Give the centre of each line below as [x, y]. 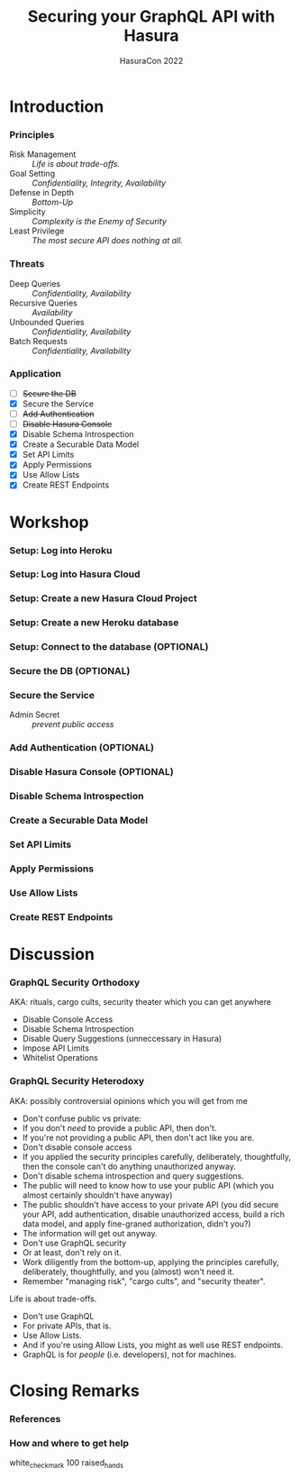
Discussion [52, 955]
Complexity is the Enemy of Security [99, 222]
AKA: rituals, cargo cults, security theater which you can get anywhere [141, 1002]
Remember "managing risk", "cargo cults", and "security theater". [144, 1281]
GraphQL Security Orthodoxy [75, 982]
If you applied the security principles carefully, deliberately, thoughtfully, [156, 1156]
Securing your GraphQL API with [151, 17]
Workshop [49, 522]
